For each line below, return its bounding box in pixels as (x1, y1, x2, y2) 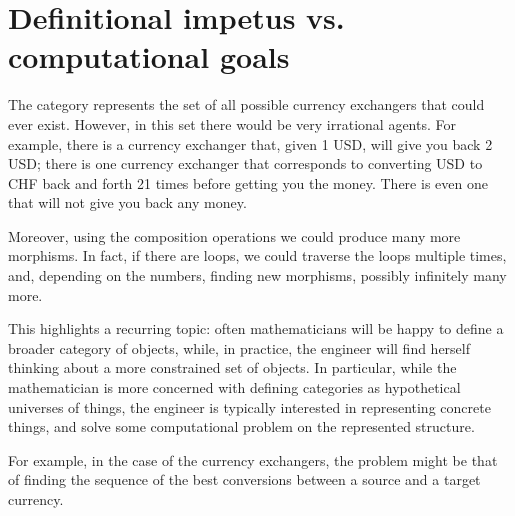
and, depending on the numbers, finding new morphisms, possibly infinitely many (8, 265, 507, 286)
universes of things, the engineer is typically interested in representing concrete (8, 396, 491, 417)
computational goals (8, 36, 290, 77)
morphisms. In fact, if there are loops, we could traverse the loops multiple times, (8, 245, 507, 266)
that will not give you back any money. (8, 192, 247, 213)
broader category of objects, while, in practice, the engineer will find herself (8, 337, 471, 358)
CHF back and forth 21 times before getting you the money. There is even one (8, 172, 488, 193)
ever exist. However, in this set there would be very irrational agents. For (8, 113, 456, 134)
